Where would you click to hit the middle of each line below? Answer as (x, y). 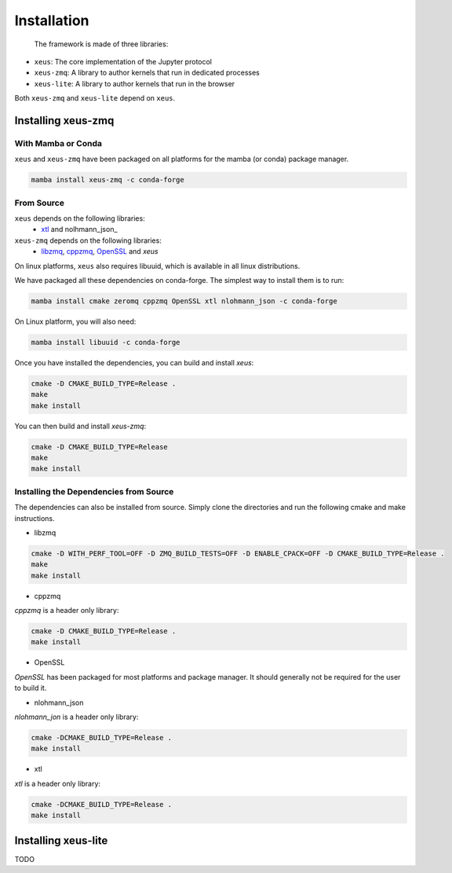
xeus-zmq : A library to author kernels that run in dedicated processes (147, 73)
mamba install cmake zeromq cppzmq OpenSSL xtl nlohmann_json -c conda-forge (184, 301)
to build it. (31, 688)
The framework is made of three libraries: (101, 44)
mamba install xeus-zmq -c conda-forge (108, 180)
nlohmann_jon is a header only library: (77, 717)
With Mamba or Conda (58, 143)
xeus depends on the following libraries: (80, 218)
